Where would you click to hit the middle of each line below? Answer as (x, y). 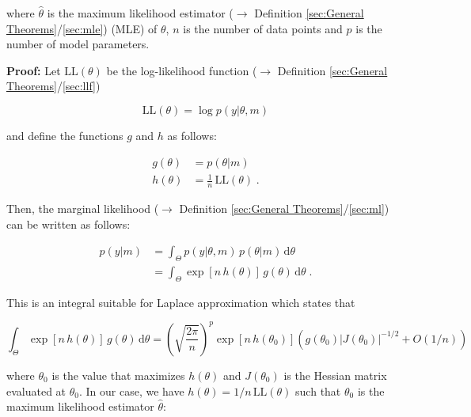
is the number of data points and (263, 28)
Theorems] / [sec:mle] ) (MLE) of (82, 28)
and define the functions (65, 135)
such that (318, 390)
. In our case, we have (131, 390)
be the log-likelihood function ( (182, 70)
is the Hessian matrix (335, 375)
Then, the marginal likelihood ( (83, 208)
